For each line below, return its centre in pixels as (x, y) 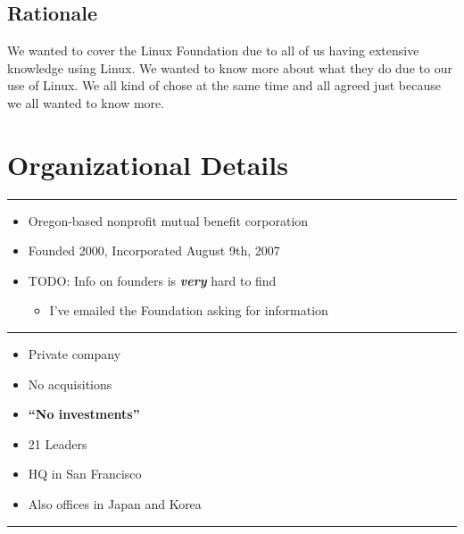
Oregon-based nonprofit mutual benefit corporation (168, 220)
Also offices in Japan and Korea (115, 504)
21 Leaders (58, 443)
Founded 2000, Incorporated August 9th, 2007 (154, 250)
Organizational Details (148, 164)
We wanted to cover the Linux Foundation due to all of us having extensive (213, 50)
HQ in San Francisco (85, 474)
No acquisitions (70, 384)
